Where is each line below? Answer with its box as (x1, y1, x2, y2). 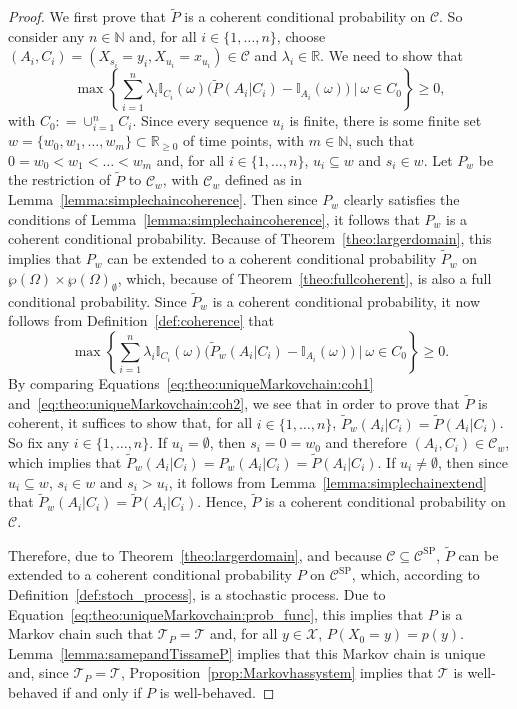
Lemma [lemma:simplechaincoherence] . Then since (8, 189, 318, 210)
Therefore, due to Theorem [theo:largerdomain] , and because (8, 544, 382, 565)
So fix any (8, 432, 70, 453)
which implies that (8, 451, 122, 472)
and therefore (325, 432, 407, 453)
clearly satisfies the (343, 189, 460, 210)
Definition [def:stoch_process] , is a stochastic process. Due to (8, 583, 386, 604)
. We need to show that (320, 45, 463, 66)
